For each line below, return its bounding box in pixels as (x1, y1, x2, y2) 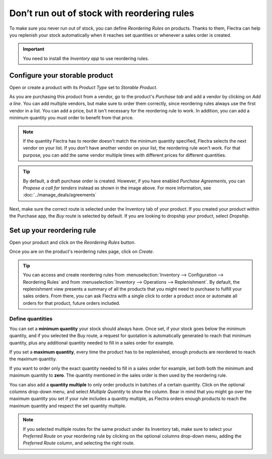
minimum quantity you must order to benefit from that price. (9, 115, 134, 121)
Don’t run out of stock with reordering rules (9, 8, 194, 19)
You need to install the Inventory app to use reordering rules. (23, 55, 149, 61)
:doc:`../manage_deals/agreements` (23, 192, 97, 198)
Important (23, 46, 45, 52)
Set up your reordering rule (9, 226, 96, 234)
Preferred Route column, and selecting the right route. (23, 440, 135, 446)
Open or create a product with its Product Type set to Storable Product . (9, 84, 158, 90)
